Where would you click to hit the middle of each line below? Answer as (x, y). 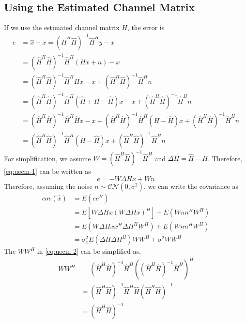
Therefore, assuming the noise (48, 186)
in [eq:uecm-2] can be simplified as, (89, 251)
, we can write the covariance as (191, 186)
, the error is (146, 27)
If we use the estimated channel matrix (62, 27)
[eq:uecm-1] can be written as (47, 171)
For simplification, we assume (47, 158)
